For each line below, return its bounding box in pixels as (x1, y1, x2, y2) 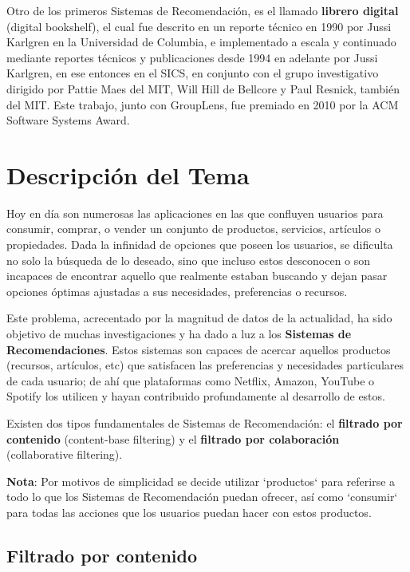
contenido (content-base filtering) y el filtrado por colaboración (6, 430, 340, 447)
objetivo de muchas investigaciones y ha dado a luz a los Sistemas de (6, 325, 352, 342)
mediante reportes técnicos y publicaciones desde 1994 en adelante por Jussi (6, 49, 378, 65)
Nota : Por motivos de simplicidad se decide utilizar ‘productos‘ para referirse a (6, 472, 396, 489)
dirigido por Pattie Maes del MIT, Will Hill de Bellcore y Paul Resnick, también (6, 80, 400, 97)
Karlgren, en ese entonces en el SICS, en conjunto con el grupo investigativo (6, 65, 379, 81)
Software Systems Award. (6, 112, 130, 128)
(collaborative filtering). (6, 446, 123, 463)
